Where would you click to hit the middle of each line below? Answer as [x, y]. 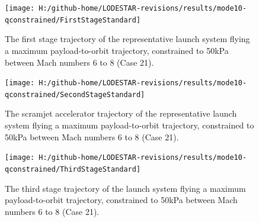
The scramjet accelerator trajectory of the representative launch [121, 113]
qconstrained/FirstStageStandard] [73, 20]
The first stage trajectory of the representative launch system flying [127, 39]
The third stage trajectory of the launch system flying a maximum [125, 188]
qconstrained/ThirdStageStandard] [73, 169]
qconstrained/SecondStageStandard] [75, 94]
